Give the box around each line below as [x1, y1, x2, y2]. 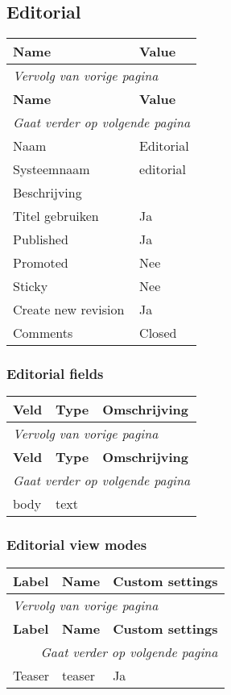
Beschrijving [13, 183, 82, 202]
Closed [139, 323, 177, 343]
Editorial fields [6, 364, 104, 384]
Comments [13, 323, 73, 343]
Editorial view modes [6, 535, 147, 555]
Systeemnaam [13, 160, 90, 179]
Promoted [13, 253, 68, 273]
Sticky [13, 277, 48, 296]
